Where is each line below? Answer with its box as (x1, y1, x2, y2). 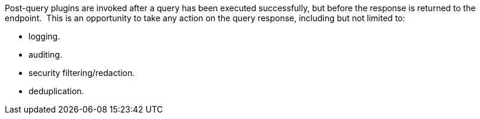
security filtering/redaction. (28, 68, 135, 78)
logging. (28, 31, 61, 41)
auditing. (28, 49, 62, 59)
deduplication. (28, 86, 84, 96)
